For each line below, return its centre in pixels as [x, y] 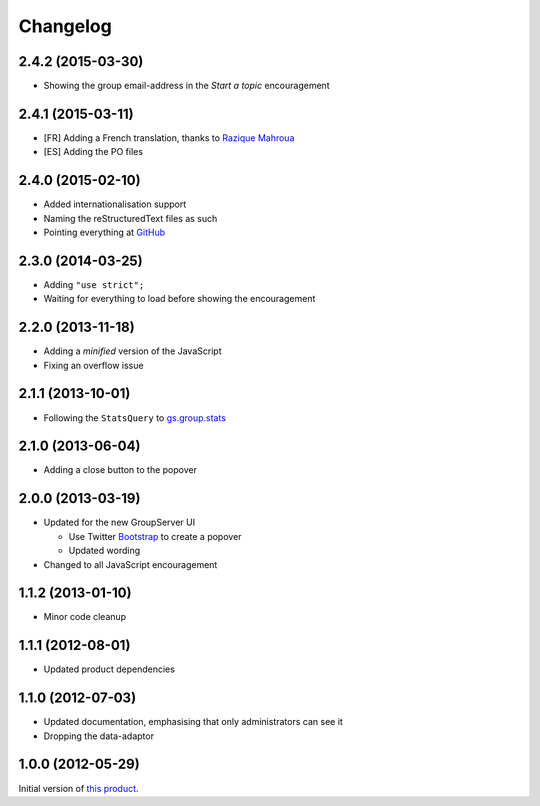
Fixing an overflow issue [93, 365]
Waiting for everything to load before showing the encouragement [179, 299]
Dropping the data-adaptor [99, 736]
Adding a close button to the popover [120, 470]
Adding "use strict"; [94, 284]
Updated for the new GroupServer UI [119, 522]
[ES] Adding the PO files [93, 152]
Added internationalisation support [115, 204]
